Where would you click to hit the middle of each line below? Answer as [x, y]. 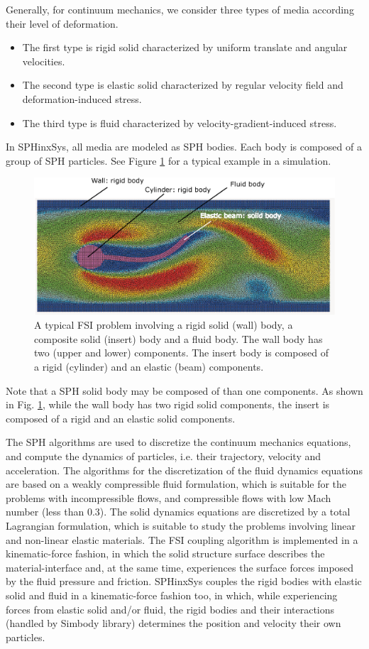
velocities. [44, 61]
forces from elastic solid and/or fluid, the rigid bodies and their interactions [170, 609]
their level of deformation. [62, 23]
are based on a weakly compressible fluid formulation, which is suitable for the [176, 484]
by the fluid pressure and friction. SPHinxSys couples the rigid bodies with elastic [184, 581]
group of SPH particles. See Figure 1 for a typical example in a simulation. [169, 160]
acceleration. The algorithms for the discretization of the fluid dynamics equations [184, 470]
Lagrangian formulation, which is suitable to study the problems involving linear [181, 526]
